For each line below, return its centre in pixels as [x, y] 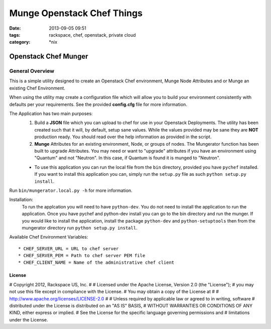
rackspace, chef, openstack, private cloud [92, 35]
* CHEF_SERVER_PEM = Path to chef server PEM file [82, 256]
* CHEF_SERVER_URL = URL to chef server [69, 248]
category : [20, 42]
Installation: [21, 200]
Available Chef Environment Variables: [49, 237]
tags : [15, 35]
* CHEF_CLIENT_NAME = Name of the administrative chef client [96, 263]
